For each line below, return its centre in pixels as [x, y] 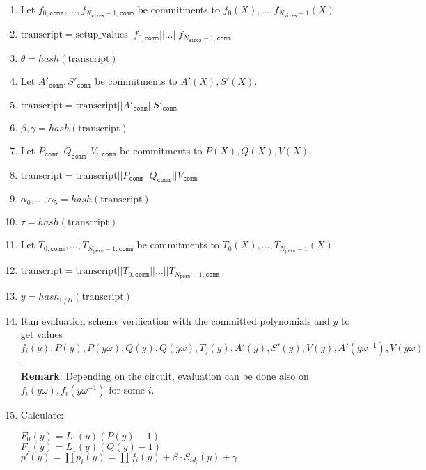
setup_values [102, 35]
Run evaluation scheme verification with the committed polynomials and [175, 320]
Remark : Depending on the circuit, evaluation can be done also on [165, 376]
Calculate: [42, 414]
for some [127, 389]
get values [42, 334]
